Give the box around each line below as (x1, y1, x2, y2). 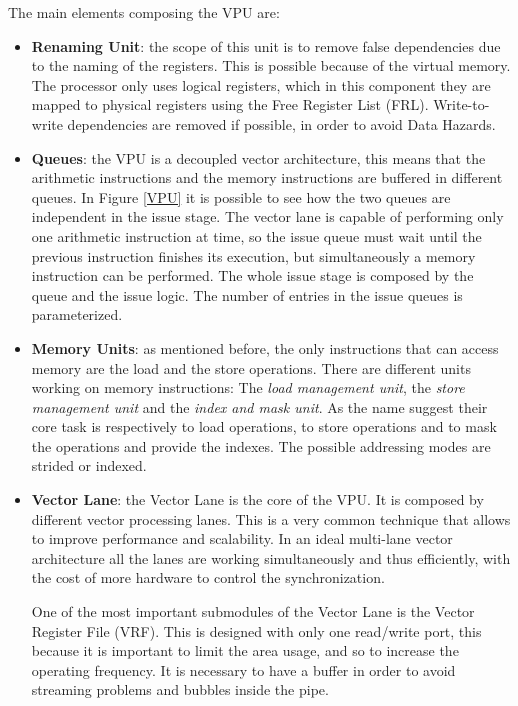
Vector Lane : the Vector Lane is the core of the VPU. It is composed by (31, 489, 484, 510)
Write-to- (433, 94, 490, 115)
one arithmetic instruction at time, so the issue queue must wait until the (31, 225, 482, 246)
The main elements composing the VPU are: (8, 2, 280, 22)
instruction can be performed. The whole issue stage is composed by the (31, 265, 474, 286)
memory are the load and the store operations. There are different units (31, 357, 471, 378)
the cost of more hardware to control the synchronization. (31, 567, 385, 588)
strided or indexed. (31, 455, 147, 476)
